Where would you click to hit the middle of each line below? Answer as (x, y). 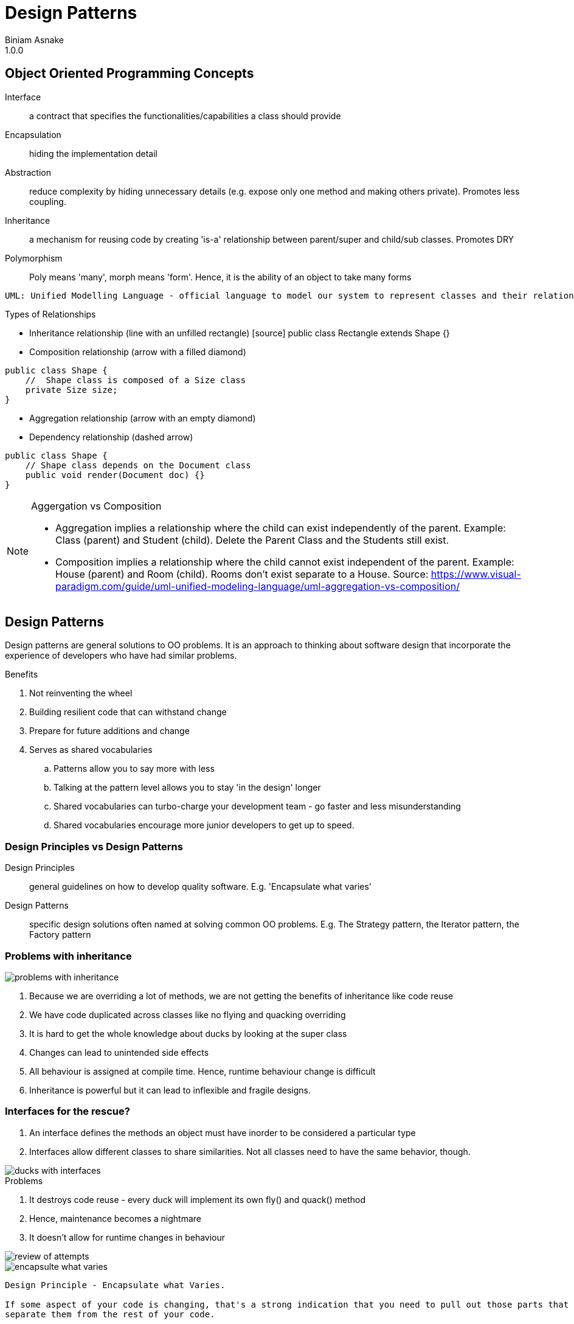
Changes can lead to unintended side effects (119, 1052)
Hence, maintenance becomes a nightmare (115, 1218)
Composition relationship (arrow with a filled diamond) (138, 352)
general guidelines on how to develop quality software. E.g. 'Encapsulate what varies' (201, 887)
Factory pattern (60, 935)
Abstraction (28, 172)
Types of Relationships (50, 314)
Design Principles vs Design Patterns (94, 846)
